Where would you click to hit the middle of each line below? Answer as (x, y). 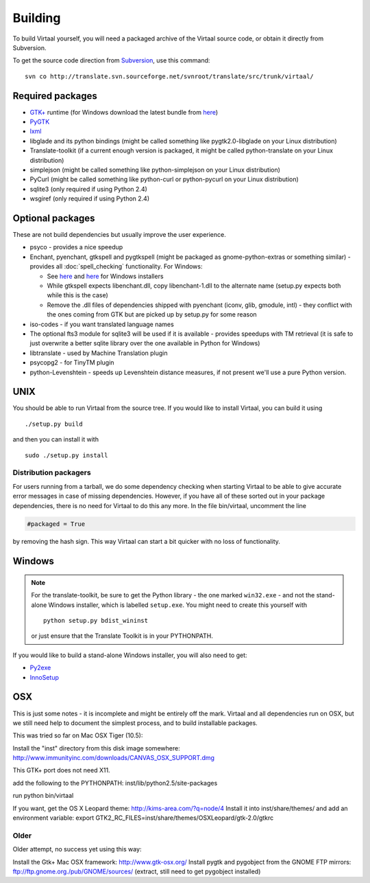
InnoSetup (45, 677)
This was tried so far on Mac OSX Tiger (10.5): (78, 735)
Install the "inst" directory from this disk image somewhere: (97, 748)
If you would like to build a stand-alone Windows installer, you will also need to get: (130, 655)
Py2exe (40, 668)
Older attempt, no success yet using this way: (77, 849)
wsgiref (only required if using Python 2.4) (90, 198)
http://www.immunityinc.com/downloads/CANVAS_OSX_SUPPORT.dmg (114, 758)
